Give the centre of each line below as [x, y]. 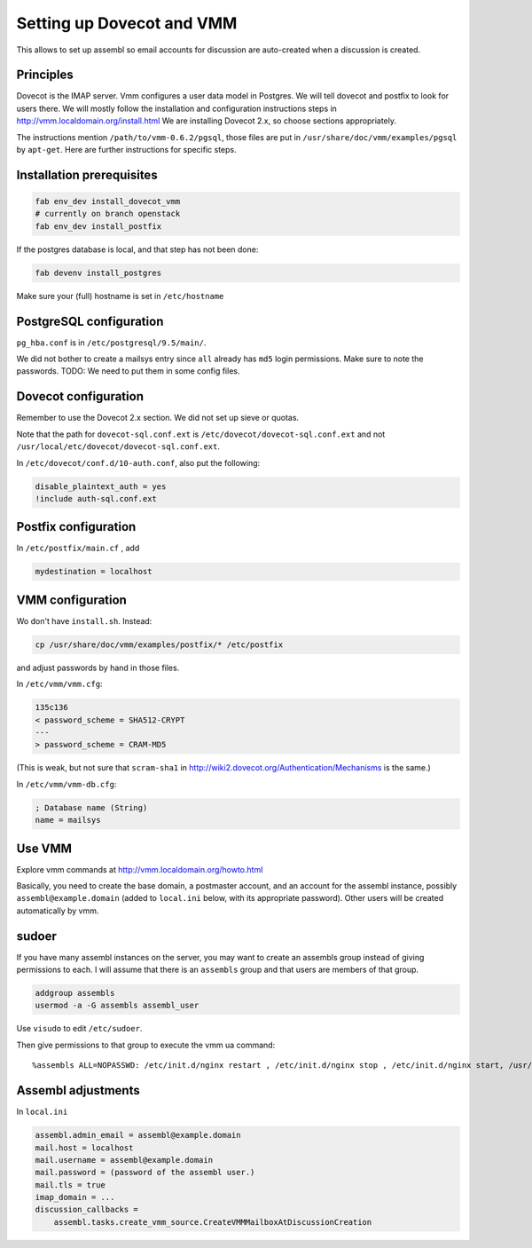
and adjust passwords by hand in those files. [98, 667]
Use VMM [44, 848]
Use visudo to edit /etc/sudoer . [79, 1029]
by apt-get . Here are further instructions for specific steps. [126, 150]
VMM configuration [72, 600]
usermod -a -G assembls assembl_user [117, 1006]
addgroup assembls [75, 993]
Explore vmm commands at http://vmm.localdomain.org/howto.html [140, 869]
